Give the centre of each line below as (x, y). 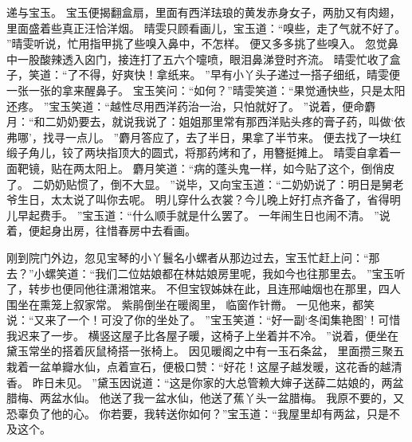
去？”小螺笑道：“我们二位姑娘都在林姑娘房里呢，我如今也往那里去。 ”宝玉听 (206, 273)
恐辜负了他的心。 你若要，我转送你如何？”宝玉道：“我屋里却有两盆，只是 (198, 413)
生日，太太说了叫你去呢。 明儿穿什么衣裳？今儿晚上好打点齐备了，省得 (203, 199)
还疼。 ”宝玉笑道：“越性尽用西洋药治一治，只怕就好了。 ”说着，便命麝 (191, 106)
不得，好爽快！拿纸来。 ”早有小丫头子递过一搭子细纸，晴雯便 (239, 74)
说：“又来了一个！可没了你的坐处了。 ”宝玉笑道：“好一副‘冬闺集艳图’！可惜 (204, 320)
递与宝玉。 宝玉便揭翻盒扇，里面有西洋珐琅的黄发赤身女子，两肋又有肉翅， (204, 12)
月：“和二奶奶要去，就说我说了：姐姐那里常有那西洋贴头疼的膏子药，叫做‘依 (206, 121)
